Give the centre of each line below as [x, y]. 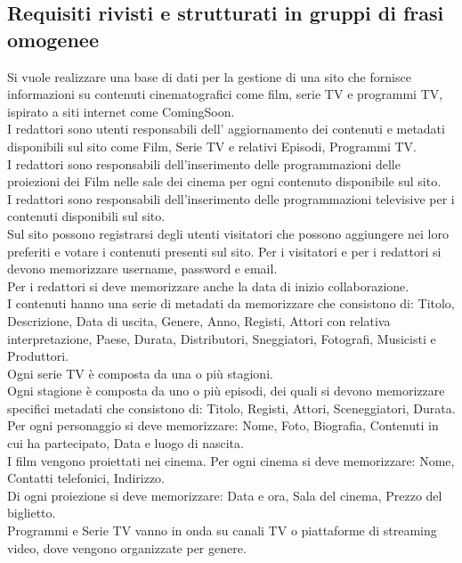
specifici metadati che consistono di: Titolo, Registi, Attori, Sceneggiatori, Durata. [231, 408]
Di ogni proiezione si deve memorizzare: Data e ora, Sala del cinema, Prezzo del [225, 495]
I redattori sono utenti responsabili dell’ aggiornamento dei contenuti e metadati [226, 129]
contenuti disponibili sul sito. [86, 216]
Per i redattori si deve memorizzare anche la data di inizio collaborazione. [208, 286]
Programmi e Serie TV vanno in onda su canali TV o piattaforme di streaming [222, 530]
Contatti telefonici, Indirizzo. [86, 478]
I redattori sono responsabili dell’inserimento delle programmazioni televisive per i [231, 198]
